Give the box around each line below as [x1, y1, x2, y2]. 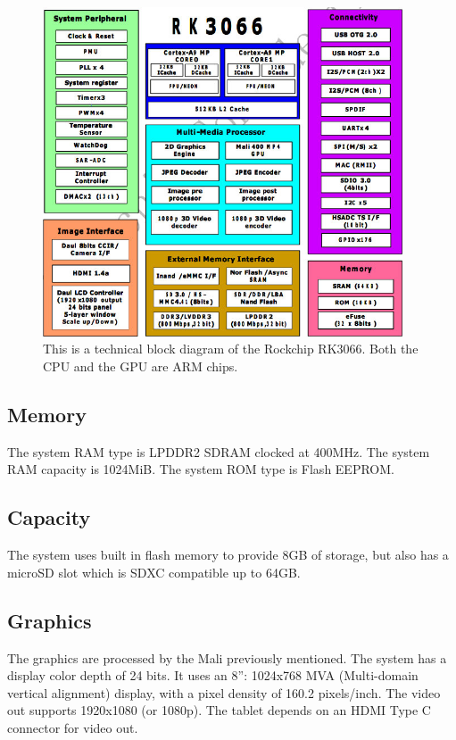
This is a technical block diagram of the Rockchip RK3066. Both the [43, 339, 419, 358]
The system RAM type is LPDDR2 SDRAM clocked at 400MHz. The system [7, 442, 430, 461]
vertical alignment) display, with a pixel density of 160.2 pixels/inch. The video [7, 683, 441, 702]
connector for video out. [7, 718, 138, 736]
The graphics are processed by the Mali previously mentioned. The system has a [7, 648, 447, 667]
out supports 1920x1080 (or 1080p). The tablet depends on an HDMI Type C [7, 701, 431, 719]
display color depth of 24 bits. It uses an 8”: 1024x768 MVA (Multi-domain [7, 666, 419, 685]
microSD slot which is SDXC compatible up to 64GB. [7, 562, 301, 581]
